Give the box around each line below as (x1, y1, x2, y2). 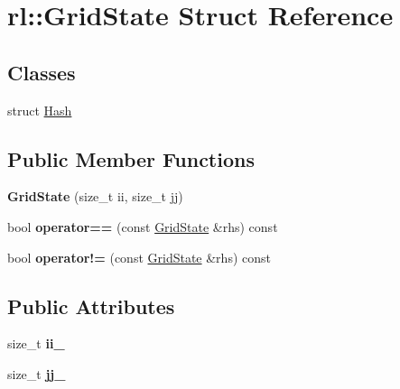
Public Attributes (7, 292, 175, 320)
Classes (7, 58, 76, 86)
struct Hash (7, 100, 72, 119)
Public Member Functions (7, 144, 255, 172)
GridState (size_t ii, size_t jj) (7, 187, 183, 206)
